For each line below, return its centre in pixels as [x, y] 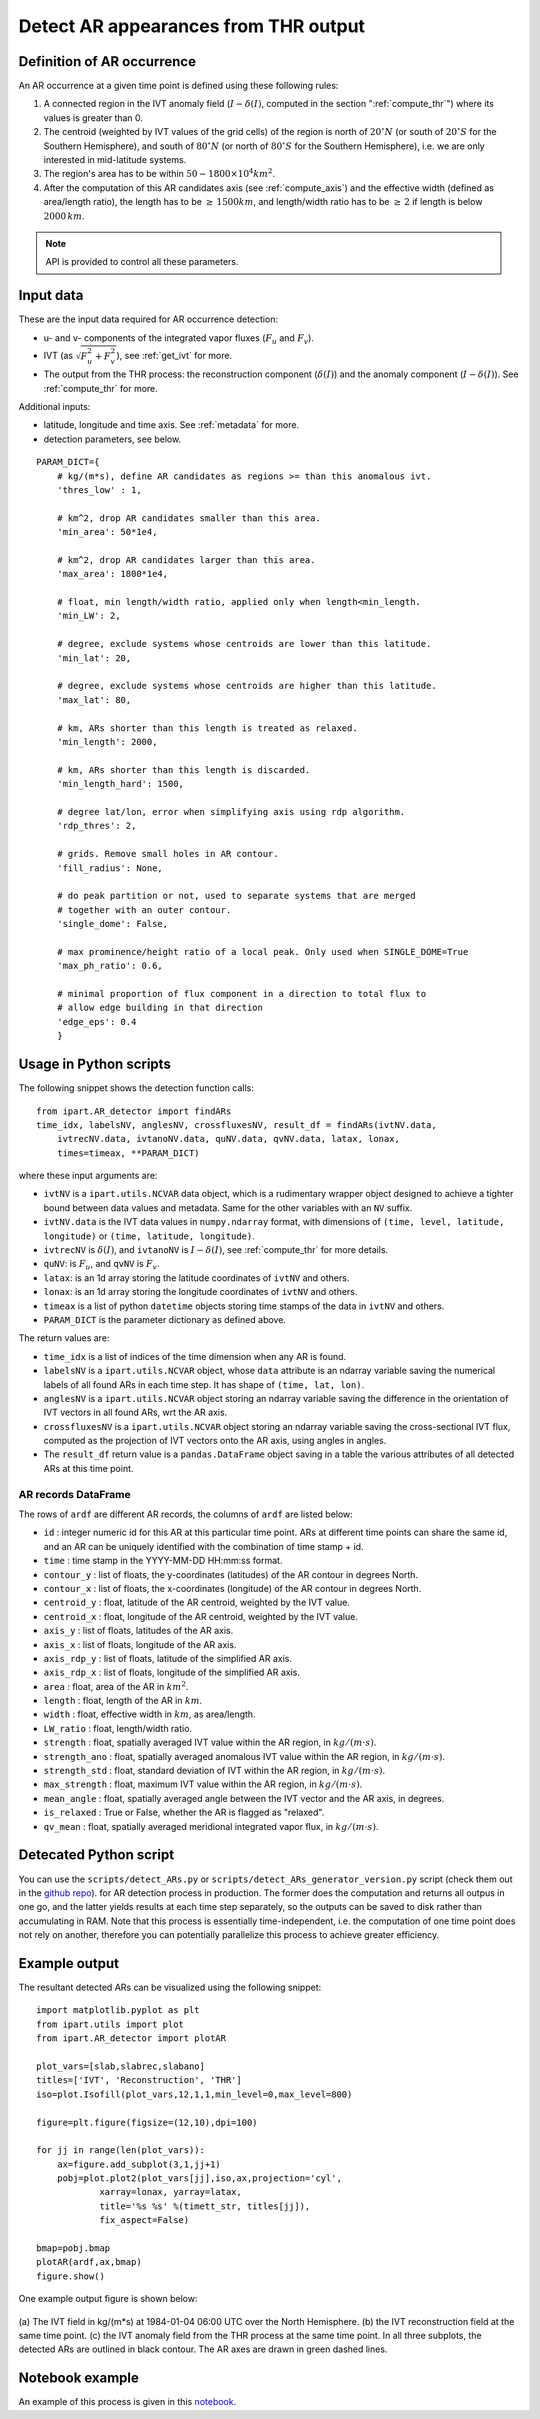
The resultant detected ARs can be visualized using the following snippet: [170, 1987]
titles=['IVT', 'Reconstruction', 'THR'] [139, 2080]
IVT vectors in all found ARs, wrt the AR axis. [135, 1412]
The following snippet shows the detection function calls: [136, 1088]
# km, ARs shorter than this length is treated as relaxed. [207, 728]
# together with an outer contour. [144, 909]
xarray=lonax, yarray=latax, [170, 2192]
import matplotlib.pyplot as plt [118, 2010]
